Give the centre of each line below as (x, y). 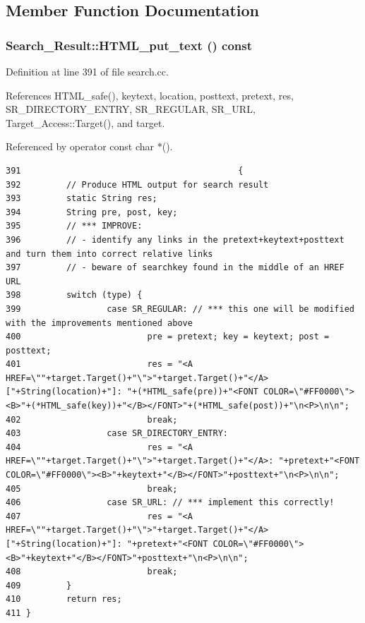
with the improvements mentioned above (99, 323)
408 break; (92, 572)
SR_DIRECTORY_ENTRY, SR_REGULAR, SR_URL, (131, 109)
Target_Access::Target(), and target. (85, 122)
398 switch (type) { (74, 295)
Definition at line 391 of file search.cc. (87, 71)
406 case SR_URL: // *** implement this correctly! (170, 503)
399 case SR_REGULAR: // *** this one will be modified (180, 309)
